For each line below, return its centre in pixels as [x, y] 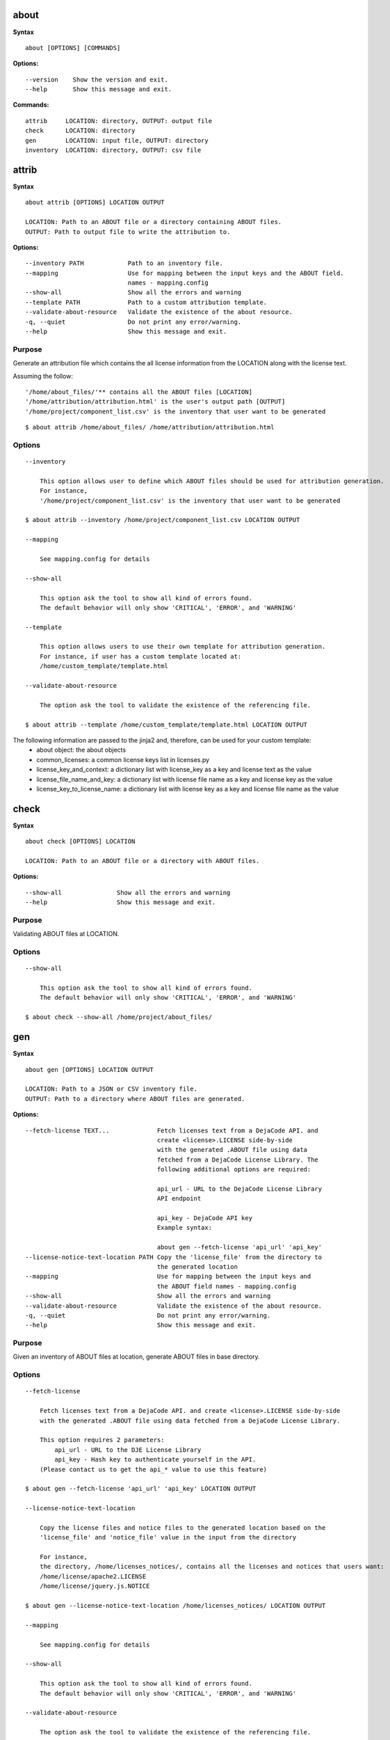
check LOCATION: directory [80, 131]
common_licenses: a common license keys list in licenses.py [123, 759]
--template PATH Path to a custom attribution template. [146, 302]
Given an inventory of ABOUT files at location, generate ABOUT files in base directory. [136, 1357]
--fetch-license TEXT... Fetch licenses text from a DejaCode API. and [172, 1130]
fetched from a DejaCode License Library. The [238, 1160]
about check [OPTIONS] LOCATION [80, 841]
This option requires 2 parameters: [102, 1440]
